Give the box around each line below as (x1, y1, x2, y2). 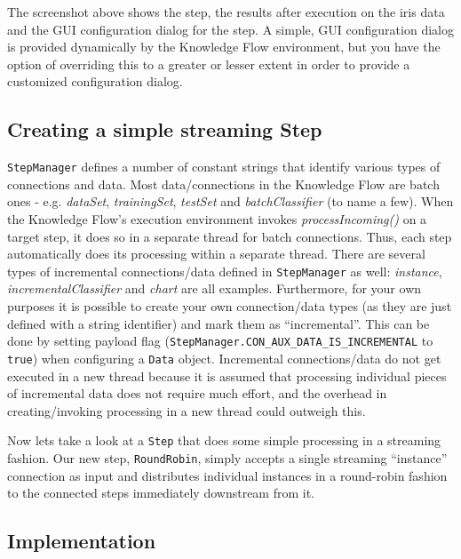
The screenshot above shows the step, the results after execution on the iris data (7, 3, 445, 20)
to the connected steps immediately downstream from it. (7, 483, 314, 502)
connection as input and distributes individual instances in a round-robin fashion (7, 466, 448, 484)
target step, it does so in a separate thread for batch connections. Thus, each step (7, 227, 452, 245)
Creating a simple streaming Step (7, 116, 322, 143)
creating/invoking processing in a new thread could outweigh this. (7, 401, 366, 419)
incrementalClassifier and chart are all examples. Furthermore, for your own (7, 279, 422, 298)
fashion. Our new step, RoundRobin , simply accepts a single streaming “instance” (7, 448, 448, 467)
